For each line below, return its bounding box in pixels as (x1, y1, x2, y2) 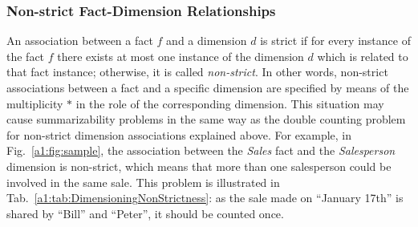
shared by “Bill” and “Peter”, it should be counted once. (6, 205, 284, 221)
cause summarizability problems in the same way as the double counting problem (6, 111, 406, 128)
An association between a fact (6, 32, 153, 49)
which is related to (317, 47, 408, 64)
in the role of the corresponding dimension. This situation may (75, 95, 384, 111)
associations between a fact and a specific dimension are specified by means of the (6, 79, 409, 95)
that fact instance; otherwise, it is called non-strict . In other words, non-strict (6, 63, 388, 80)
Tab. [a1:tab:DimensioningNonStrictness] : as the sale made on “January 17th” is (6, 189, 404, 206)
